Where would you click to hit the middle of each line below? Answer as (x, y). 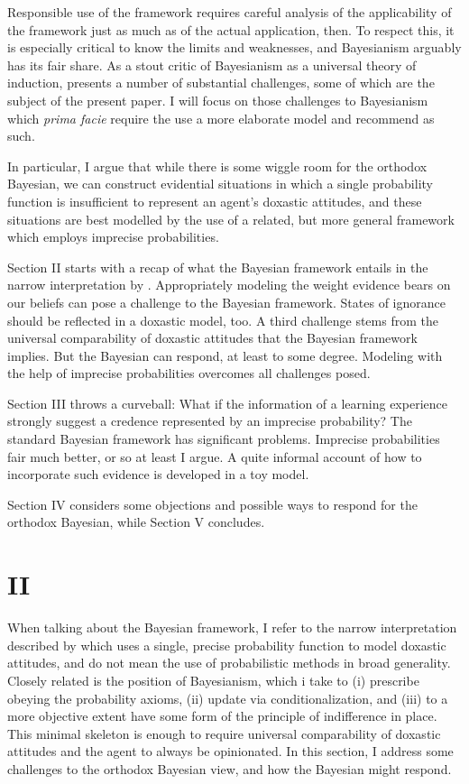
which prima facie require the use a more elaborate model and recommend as (221, 118)
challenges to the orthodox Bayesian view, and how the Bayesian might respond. (230, 768)
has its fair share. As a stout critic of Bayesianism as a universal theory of (212, 65)
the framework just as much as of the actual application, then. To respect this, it (231, 29)
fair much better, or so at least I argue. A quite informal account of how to (215, 456)
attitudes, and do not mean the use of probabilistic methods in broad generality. (229, 663)
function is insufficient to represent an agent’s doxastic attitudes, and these (215, 201)
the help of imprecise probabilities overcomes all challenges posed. (189, 373)
